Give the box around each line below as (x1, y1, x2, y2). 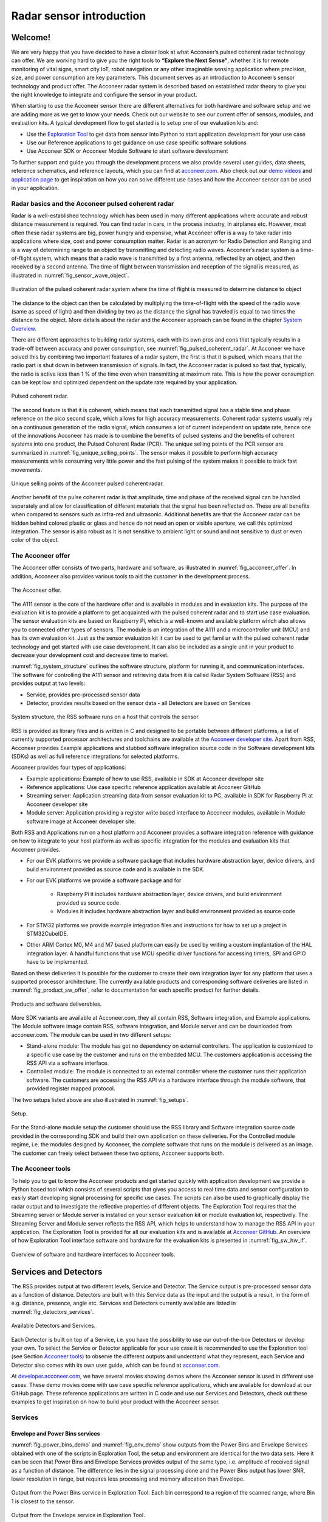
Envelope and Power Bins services (11, 1429, 100, 1437)
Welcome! (11, 32, 51, 43)
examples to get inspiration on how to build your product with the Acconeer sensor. (11, 1398, 220, 1406)
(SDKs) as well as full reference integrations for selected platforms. (11, 752, 179, 760)
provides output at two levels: (11, 679, 86, 687)
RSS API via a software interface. (26, 1059, 109, 1067)
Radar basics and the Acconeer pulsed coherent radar (11, 199, 174, 208)
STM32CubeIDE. (26, 930, 69, 937)
